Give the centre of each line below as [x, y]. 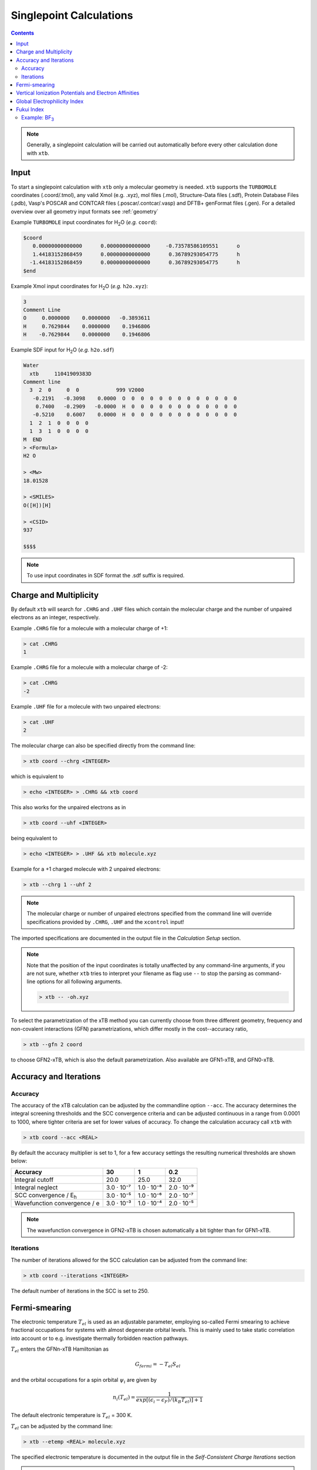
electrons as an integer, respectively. [55, 617]
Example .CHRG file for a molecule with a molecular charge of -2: [89, 667]
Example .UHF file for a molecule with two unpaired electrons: [86, 706]
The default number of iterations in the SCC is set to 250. [80, 1291]
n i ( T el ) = [124, 1398]
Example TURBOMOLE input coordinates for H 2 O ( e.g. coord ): [84, 223]
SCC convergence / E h [45, 1196]
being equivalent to [34, 838]
